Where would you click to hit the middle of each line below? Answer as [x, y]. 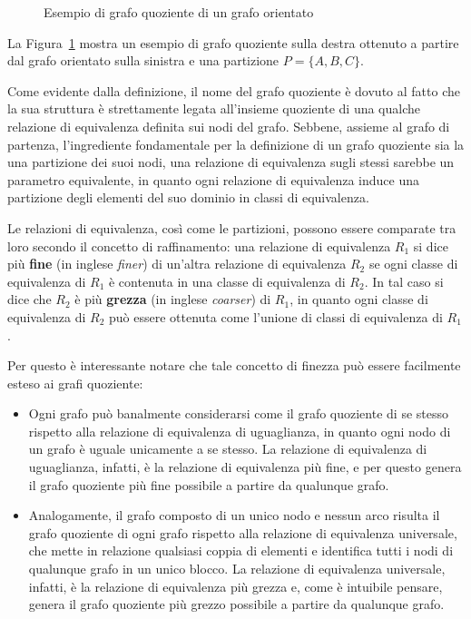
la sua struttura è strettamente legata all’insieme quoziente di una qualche [214, 108]
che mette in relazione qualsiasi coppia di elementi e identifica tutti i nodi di [241, 550]
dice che [29, 299]
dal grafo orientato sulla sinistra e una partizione [143, 60]
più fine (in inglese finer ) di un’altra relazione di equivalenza [177, 264]
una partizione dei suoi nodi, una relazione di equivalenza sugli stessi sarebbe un [231, 162]
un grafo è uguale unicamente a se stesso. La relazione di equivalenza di [228, 449]
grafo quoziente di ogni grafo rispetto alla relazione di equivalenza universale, [243, 532]
